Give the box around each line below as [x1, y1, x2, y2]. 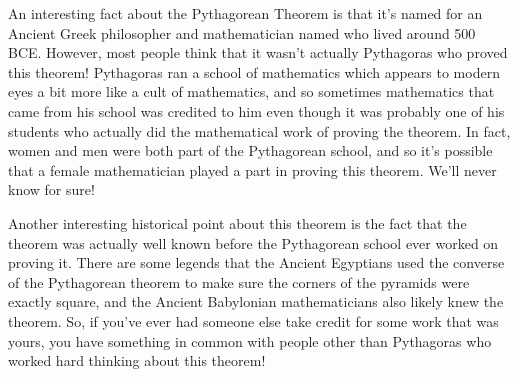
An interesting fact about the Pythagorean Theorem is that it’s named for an [8, 3, 483, 23]
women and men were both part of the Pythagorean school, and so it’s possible [8, 140, 493, 161]
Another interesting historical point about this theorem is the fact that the [8, 212, 467, 233]
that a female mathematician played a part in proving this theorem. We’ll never [8, 159, 497, 180]
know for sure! [8, 179, 95, 200]
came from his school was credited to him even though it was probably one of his [8, 100, 505, 121]
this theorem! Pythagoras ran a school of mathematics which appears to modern [8, 61, 500, 82]
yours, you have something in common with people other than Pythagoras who [8, 330, 492, 351]
